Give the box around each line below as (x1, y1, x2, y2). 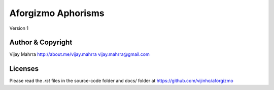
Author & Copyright (9, 38, 73, 47)
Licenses (9, 64, 39, 73)
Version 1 (9, 25, 29, 31)
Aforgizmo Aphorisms (9, 8, 105, 19)
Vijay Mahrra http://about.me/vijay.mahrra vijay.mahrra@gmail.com (9, 51, 150, 57)
